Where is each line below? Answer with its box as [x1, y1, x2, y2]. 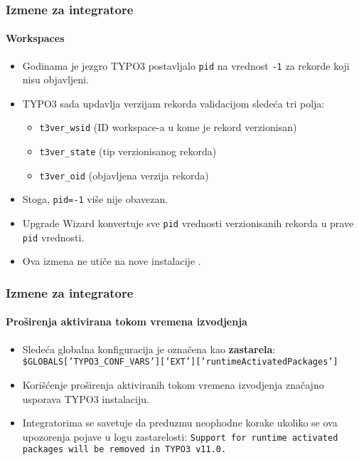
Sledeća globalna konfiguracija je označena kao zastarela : [22, 341, 276, 356]
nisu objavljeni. [22, 72, 89, 87]
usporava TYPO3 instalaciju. [22, 391, 149, 406]
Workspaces [6, 31, 65, 46]
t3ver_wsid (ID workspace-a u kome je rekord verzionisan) [39, 120, 297, 135]
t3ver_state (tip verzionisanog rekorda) [39, 144, 217, 159]
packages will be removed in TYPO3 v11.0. [22, 444, 227, 455]
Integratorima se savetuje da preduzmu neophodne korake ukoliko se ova [22, 415, 338, 430]
